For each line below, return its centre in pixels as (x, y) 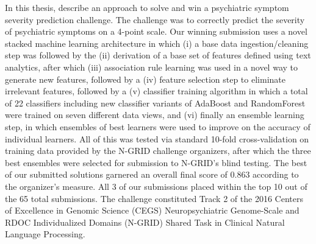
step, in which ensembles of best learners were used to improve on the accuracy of (158, 126)
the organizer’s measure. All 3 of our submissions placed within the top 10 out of (156, 186)
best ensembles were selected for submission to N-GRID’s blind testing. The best (156, 162)
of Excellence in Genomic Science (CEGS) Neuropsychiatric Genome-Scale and (152, 210)
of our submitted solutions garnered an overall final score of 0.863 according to (152, 174)
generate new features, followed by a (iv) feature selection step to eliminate (145, 79)
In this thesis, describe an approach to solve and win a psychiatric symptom (147, 7)
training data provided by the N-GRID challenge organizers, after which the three (158, 151)
